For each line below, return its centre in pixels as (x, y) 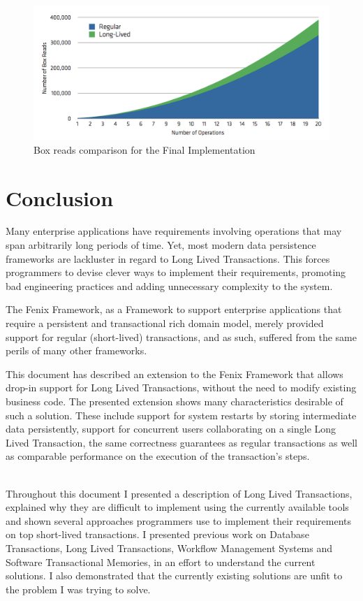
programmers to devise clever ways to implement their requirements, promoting (176, 272)
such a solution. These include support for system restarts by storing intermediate (181, 415)
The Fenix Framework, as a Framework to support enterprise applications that (174, 309)
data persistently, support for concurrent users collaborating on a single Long (171, 429)
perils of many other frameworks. (76, 350)
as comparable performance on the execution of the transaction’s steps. (158, 456)
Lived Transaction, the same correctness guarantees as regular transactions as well (181, 442)
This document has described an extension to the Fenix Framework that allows (175, 374)
